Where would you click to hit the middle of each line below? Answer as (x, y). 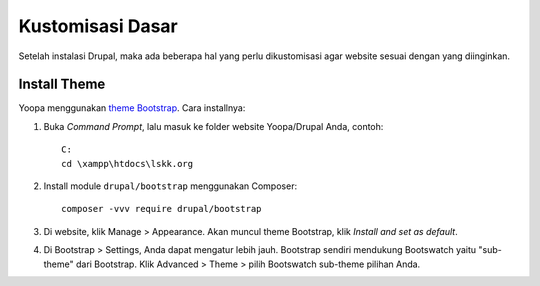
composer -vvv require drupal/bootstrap (161, 209)
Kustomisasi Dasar (98, 26)
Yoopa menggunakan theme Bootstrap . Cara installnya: (132, 108)
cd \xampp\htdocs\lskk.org (127, 163)
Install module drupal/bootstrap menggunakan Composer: (170, 186)
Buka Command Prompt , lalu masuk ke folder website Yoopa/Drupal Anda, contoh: (213, 126)
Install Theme (62, 84)
